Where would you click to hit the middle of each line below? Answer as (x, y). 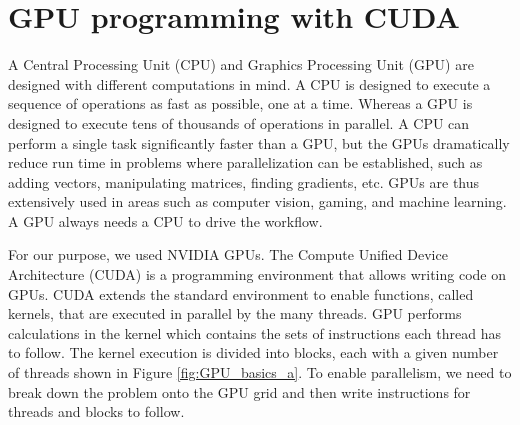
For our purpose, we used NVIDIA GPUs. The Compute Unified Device (228, 254)
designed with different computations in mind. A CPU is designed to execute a (249, 83)
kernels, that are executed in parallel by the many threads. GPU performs (235, 313)
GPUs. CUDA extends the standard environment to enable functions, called (241, 293)
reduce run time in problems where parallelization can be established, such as (245, 162)
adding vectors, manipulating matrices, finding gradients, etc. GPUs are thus (244, 181)
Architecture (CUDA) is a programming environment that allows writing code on (257, 274)
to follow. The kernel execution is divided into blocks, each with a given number (253, 352)
